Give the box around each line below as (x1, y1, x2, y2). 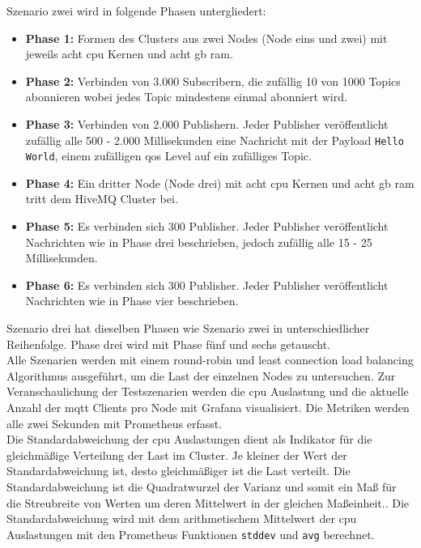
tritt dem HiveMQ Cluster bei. (25, 190, 178, 207)
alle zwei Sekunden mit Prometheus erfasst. (6, 414, 223, 431)
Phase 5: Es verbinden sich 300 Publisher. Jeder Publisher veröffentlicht (25, 218, 389, 235)
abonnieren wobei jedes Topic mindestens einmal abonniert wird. (25, 88, 347, 105)
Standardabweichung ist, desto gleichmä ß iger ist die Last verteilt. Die (6, 462, 351, 479)
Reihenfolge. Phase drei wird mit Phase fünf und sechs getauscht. (6, 335, 331, 352)
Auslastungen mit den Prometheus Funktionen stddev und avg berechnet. (6, 525, 375, 542)
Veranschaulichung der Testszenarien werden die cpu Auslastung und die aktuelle (6, 383, 409, 400)
